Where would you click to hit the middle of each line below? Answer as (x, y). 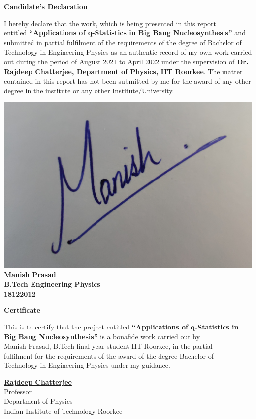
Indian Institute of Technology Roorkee (63, 410)
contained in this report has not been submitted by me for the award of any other (128, 81)
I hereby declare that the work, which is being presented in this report (110, 23)
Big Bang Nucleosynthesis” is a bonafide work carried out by (102, 336)
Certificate (22, 310)
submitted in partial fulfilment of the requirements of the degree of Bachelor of (123, 42)
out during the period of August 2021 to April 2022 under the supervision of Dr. (126, 61)
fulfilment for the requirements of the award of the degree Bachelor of (109, 355)
